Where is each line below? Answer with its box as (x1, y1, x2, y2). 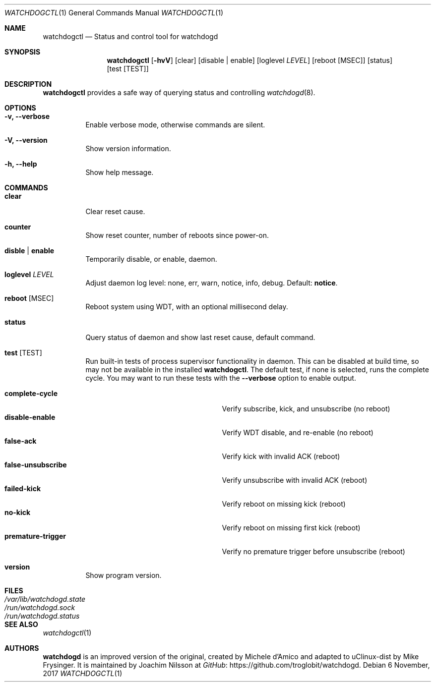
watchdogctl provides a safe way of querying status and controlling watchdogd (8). (43, 88, 315, 97)
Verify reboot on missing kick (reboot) (222, 500, 346, 508)
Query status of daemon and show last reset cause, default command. (85, 333, 315, 342)
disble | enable (4, 246, 55, 255)
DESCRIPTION (4, 80, 52, 88)
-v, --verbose (4, 112, 50, 120)
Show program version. (85, 571, 162, 579)
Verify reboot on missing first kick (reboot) (222, 523, 361, 532)
